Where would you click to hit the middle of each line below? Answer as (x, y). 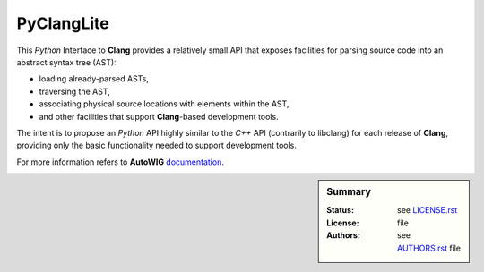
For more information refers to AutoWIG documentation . (120, 162)
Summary (349, 192)
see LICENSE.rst (428, 210)
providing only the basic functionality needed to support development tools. (157, 145)
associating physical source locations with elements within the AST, (164, 104)
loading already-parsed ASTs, (94, 79)
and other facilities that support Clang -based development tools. (159, 116)
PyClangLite (63, 23)
